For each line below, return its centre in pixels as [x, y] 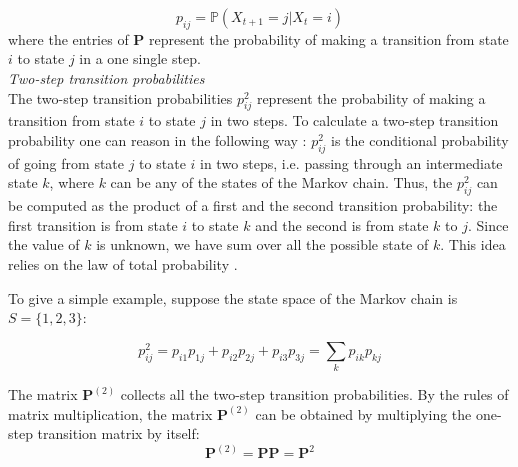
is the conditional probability [420, 139]
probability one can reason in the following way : [157, 139]
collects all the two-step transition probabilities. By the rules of [314, 394]
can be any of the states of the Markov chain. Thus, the [281, 182]
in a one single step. [140, 58]
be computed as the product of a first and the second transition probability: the [253, 205]
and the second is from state [342, 224]
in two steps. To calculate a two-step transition [354, 120]
